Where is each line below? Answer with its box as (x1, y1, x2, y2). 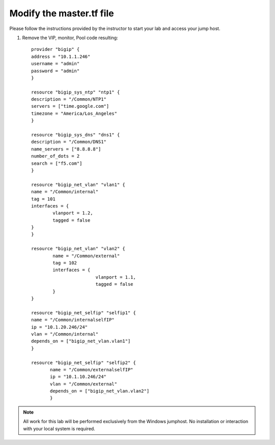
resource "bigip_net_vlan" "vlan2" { (31, 246, 126, 252)
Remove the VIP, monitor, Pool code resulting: (22, 35, 118, 41)
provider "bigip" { (31, 46, 80, 52)
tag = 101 (31, 196, 56, 202)
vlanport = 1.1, (95, 274, 136, 280)
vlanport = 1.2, (52, 210, 93, 216)
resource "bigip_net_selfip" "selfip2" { (31, 360, 136, 366)
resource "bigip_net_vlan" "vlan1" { (31, 182, 126, 188)
